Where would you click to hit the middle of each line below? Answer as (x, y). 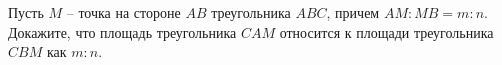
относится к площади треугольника (386, 31)
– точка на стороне (123, 12)
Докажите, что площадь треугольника (122, 31)
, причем (353, 12)
